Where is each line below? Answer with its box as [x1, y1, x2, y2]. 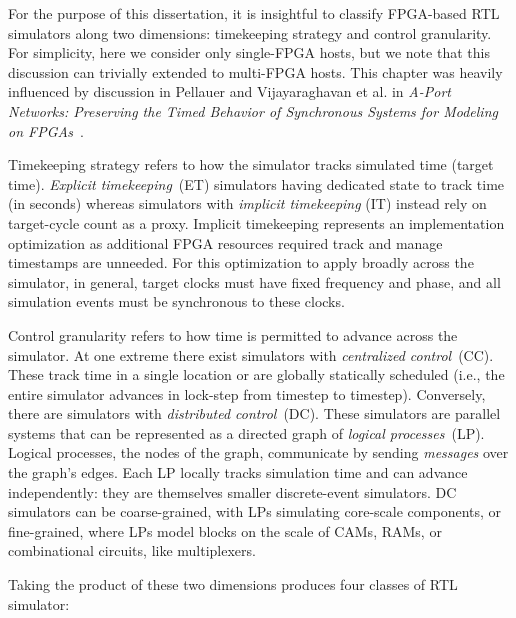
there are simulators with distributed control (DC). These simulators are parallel [8, 403, 501, 424]
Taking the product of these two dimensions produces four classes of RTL [8, 574, 458, 595]
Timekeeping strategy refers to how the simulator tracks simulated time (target [8, 154, 494, 175]
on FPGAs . [8, 120, 84, 141]
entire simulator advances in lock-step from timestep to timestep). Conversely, [8, 383, 486, 404]
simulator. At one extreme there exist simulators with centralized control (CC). [8, 344, 494, 365]
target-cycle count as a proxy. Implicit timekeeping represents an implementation [8, 212, 505, 233]
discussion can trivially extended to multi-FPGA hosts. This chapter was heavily [8, 61, 503, 82]
